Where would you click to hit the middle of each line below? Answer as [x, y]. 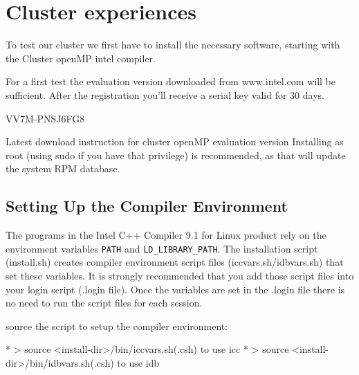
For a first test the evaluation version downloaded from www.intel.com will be [171, 81]
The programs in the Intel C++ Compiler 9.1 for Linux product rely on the [166, 235]
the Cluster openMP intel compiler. [81, 58]
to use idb [138, 362]
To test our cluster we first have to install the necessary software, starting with [173, 45]
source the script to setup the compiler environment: [117, 326]
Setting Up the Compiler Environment [147, 206]
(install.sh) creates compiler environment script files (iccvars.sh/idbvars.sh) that [175, 262]
